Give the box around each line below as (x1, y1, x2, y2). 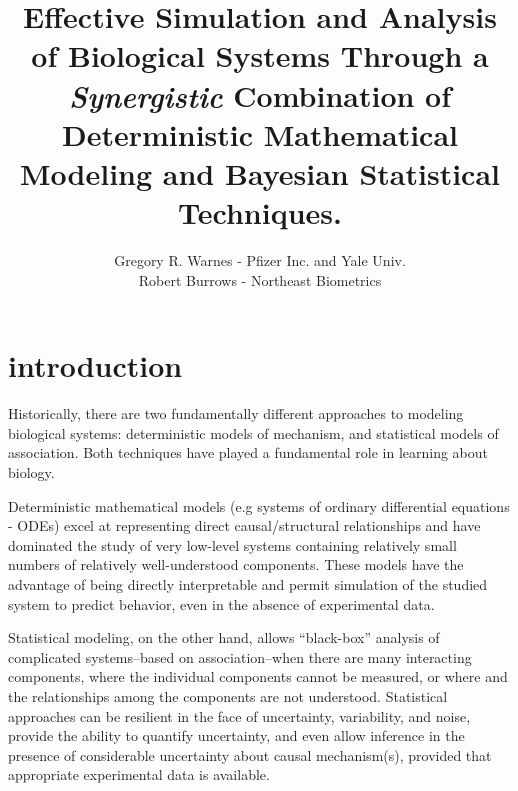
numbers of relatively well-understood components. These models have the (8, 554, 464, 575)
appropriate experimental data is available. (8, 764, 270, 785)
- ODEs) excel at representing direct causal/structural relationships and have (8, 515, 481, 536)
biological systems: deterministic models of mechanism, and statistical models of (8, 422, 499, 443)
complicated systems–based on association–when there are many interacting (8, 646, 472, 667)
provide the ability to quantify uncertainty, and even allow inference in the (8, 725, 465, 746)
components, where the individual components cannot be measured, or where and (8, 666, 508, 687)
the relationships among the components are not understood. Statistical (8, 685, 448, 706)
